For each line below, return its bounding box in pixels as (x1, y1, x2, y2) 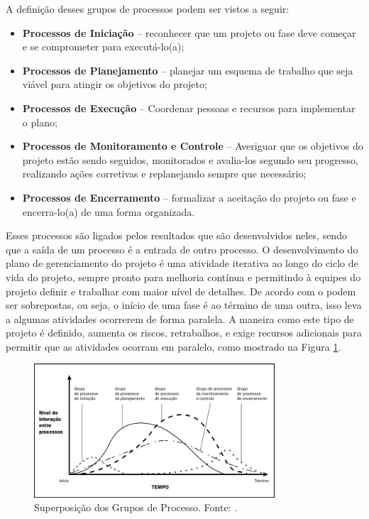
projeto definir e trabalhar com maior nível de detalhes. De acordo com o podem (6, 283, 356, 298)
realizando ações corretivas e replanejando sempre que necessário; (22, 166, 307, 181)
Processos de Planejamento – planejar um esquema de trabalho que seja (22, 62, 353, 77)
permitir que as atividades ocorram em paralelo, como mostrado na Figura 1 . (6, 339, 341, 354)
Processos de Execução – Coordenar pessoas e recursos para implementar (22, 100, 356, 115)
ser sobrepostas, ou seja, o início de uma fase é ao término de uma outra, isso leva (6, 297, 362, 312)
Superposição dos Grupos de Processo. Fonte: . (34, 500, 238, 515)
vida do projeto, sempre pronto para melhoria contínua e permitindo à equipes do (6, 269, 361, 284)
